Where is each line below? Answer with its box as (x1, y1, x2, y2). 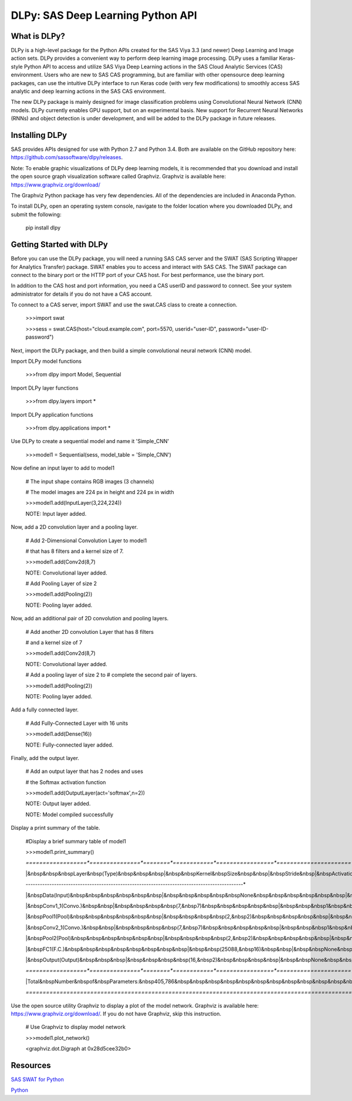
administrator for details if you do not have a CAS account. (11, 291, 153, 298)
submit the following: (11, 211, 62, 218)
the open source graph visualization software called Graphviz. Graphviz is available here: (11, 173, 226, 180)
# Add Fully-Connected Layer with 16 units (25, 720, 128, 727)
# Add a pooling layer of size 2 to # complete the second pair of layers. (25, 671, 198, 678)
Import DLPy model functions (11, 358, 82, 365)
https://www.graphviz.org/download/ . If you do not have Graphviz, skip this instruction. (11, 1010, 221, 1017)
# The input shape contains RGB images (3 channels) (25, 478, 155, 485)
